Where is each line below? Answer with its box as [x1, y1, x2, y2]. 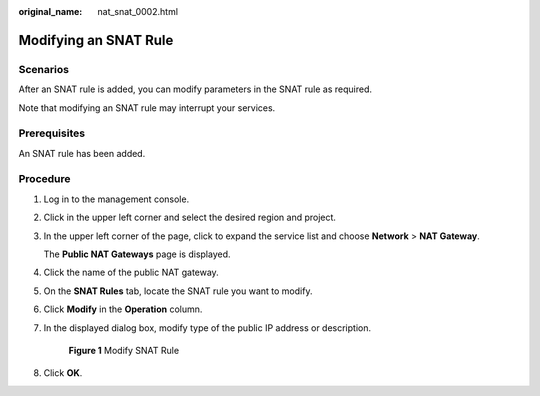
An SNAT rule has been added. [18, 147, 146, 159]
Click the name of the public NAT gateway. [43, 266, 219, 279]
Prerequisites [18, 126, 85, 140]
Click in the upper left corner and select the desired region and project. [43, 211, 337, 224]
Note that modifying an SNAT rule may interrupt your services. [18, 101, 276, 114]
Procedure [18, 172, 71, 186]
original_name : [18, 6, 83, 17]
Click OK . [43, 367, 83, 379]
